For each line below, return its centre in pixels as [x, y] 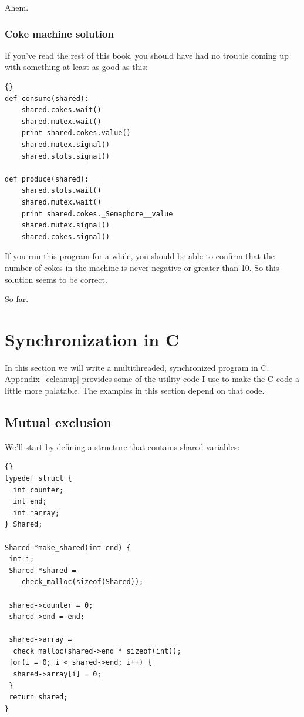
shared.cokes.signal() [65, 237]
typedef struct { [38, 478]
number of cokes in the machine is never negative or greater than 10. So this [142, 267]
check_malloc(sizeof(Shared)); [82, 582]
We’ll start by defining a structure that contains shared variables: [122, 446]
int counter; [38, 490]
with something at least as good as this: [76, 67]
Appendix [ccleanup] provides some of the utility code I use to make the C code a [152, 379]
